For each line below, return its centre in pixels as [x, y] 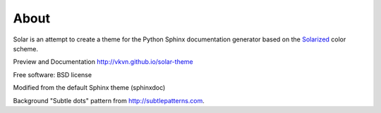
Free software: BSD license [52, 74]
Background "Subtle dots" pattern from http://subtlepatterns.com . [109, 100]
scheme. [26, 48]
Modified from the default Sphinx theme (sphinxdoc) [89, 88]
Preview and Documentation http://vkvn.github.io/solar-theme [103, 62]
